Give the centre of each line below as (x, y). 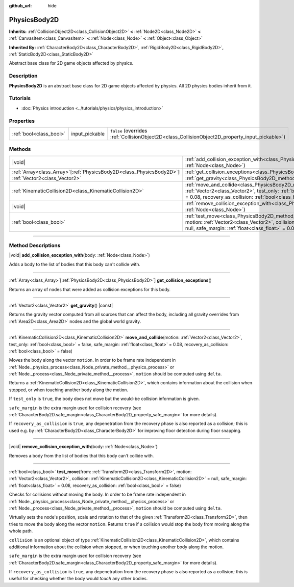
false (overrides (129, 131)
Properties (22, 121)
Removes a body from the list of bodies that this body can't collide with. (82, 455)
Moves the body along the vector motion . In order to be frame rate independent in (92, 360)
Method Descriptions (35, 245)
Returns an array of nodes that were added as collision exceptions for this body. (90, 289)
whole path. (21, 531)
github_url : (20, 6)
